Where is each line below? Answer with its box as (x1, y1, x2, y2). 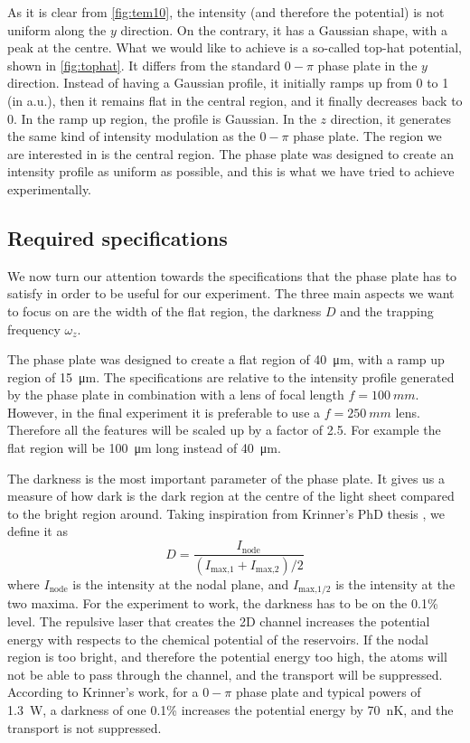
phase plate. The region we (293, 127, 442, 146)
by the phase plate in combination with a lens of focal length (7, 385, 344, 404)
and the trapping (340, 301, 434, 320)
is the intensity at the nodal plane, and (72, 574, 289, 593)
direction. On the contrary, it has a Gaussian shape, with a (120, 20, 447, 39)
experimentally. (7, 179, 92, 198)
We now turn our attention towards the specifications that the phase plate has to (7, 266, 457, 285)
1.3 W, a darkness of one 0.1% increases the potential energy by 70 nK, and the (7, 700, 454, 719)
